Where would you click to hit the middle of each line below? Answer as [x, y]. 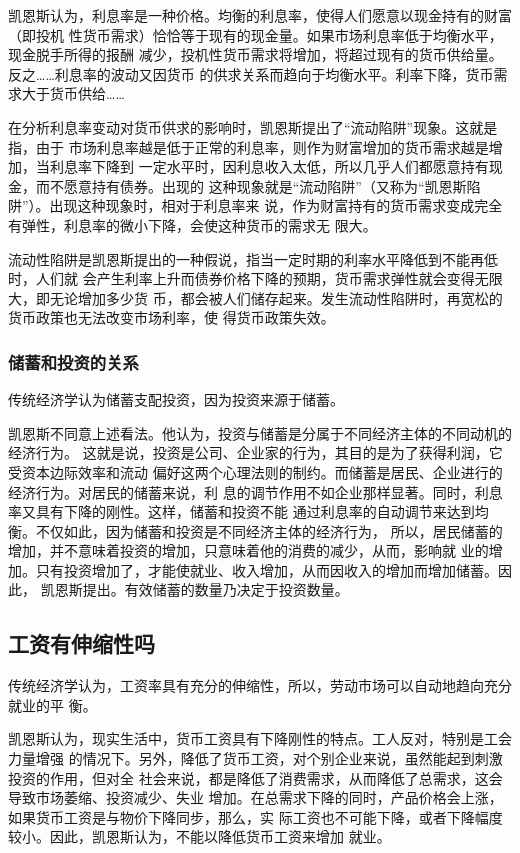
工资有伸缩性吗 [81, 643]
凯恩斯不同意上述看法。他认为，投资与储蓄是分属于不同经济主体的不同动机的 [260, 432]
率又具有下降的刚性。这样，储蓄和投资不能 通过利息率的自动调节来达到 [241, 511]
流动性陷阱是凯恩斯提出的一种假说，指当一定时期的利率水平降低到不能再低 [253, 258]
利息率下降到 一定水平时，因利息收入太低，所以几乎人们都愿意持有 [269, 166]
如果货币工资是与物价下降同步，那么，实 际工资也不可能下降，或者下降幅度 [255, 816]
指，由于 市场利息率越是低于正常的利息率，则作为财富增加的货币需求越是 [248, 146]
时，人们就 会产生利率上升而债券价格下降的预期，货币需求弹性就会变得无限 [255, 278]
